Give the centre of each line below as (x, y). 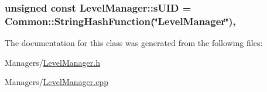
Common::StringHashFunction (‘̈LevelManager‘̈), (120, 21)
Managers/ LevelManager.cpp (57, 82)
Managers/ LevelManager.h (52, 62)
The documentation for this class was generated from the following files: (134, 43)
